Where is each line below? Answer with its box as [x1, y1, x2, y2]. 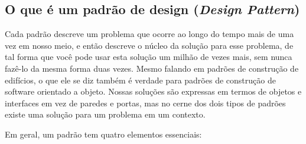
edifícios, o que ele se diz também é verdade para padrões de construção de [5, 73, 276, 86]
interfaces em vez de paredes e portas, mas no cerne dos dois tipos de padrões [5, 96, 286, 109]
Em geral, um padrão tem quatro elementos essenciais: [5, 128, 202, 140]
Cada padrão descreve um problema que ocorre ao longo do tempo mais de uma [5, 28, 294, 40]
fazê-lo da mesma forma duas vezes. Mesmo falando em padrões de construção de [5, 62, 299, 74]
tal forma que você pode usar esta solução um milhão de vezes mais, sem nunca [5, 51, 292, 63]
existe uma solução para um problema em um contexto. [5, 108, 206, 120]
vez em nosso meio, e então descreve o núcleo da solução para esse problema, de [5, 39, 294, 51]
